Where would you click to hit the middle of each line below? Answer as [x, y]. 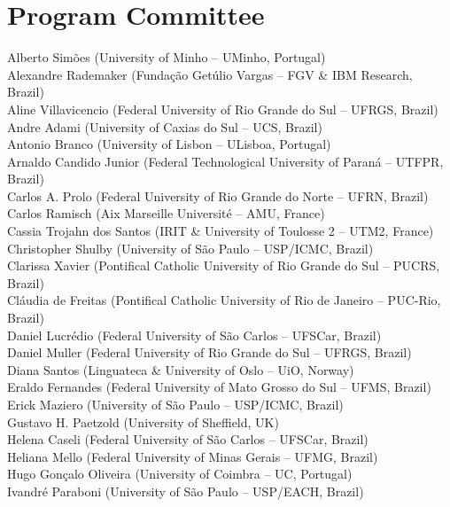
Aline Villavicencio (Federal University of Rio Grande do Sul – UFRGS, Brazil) [223, 109]
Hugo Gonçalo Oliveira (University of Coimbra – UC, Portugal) [180, 474]
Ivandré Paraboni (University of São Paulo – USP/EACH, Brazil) [186, 491]
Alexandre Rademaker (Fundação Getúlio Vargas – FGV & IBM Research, [210, 74]
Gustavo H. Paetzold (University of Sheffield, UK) [143, 421]
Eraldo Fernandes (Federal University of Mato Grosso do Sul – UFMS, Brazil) [219, 387]
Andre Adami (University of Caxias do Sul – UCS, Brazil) [165, 126]
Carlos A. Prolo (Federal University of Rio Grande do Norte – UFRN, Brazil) [218, 195]
